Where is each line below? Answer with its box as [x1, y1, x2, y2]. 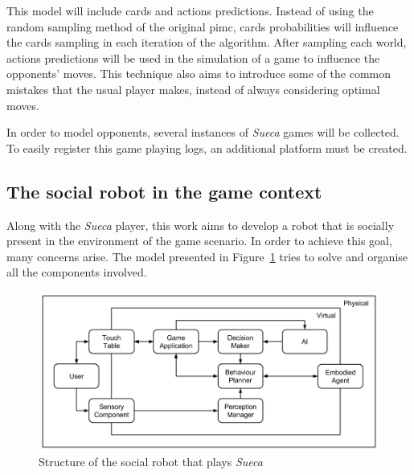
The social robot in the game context [6, 178, 322, 203]
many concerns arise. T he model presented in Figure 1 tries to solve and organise [6, 248, 408, 264]
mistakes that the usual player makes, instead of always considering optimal [6, 80, 380, 97]
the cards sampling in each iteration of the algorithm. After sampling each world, [6, 34, 407, 51]
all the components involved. [6, 264, 147, 280]
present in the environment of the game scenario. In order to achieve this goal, [6, 232, 392, 249]
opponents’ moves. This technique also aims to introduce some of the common [6, 65, 391, 82]
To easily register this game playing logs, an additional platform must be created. [6, 139, 408, 156]
